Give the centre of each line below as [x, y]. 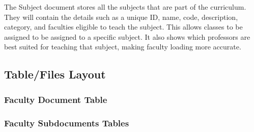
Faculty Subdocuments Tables [67, 123]
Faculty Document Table [56, 99]
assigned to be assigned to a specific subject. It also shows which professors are [127, 36]
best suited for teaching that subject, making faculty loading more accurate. [123, 47]
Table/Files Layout [55, 74]
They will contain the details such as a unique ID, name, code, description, [121, 17]
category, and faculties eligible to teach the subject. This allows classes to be [123, 27]
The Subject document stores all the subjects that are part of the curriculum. [125, 7]
